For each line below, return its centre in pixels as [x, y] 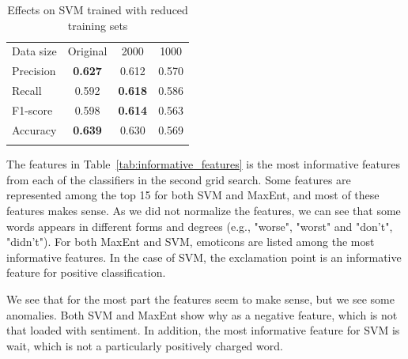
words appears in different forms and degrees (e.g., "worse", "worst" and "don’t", [200, 226]
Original [87, 51]
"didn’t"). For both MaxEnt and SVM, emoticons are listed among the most [191, 242]
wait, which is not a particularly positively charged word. [145, 345]
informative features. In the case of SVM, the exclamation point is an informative [204, 257]
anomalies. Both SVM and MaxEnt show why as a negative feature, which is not [202, 314]
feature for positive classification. [86, 272]
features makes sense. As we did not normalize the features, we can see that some [204, 210]
